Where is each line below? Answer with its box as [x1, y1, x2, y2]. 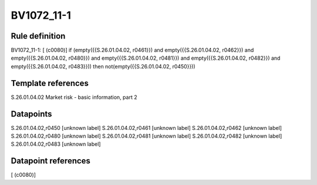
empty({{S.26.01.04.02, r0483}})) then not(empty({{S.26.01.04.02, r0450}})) [11, 63, 196, 70]
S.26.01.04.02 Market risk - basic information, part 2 [11, 94, 137, 101]
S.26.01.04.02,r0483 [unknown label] [11, 141, 101, 148]
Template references [11, 78, 89, 88]
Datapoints [11, 109, 52, 119]
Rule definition [11, 31, 66, 41]
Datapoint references [11, 156, 91, 166]
